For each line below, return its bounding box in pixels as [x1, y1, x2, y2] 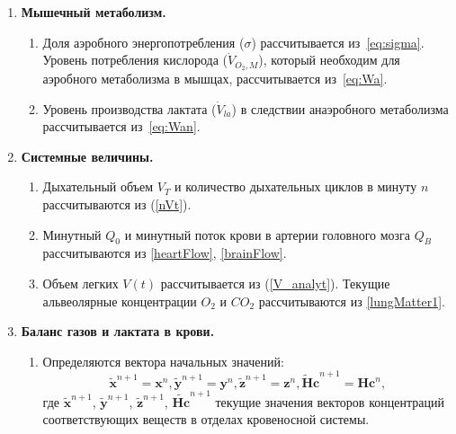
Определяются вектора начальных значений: [42, 351, 284, 370]
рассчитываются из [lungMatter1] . [258, 291, 445, 310]
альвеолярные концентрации [42, 291, 197, 310]
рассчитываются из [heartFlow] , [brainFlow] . [42, 244, 287, 262]
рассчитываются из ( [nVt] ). [42, 195, 192, 214]
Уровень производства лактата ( [42, 99, 217, 118]
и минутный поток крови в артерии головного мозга [124, 225, 411, 244]
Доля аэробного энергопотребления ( [42, 32, 245, 51]
